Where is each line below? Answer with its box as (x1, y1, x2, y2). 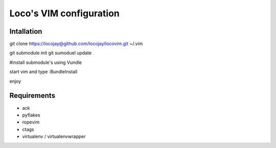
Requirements (9, 91, 56, 100)
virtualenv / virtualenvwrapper (22, 133, 86, 140)
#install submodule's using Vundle (9, 59, 82, 65)
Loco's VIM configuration (9, 8, 120, 19)
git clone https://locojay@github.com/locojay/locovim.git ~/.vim (9, 41, 143, 47)
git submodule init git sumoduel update (9, 50, 92, 56)
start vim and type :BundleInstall (9, 69, 78, 75)
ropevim (22, 119, 40, 125)
